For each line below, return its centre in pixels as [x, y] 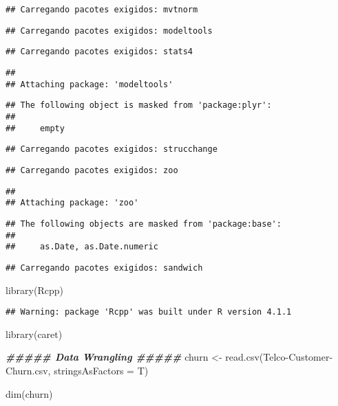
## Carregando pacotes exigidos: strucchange [112, 149]
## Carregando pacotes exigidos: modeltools [109, 31]
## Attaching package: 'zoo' [72, 203]
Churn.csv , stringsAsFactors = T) [77, 370]
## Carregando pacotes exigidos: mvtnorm [102, 10]
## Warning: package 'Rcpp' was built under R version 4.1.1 [149, 312]
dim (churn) [29, 393]
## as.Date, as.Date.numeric [82, 247]
